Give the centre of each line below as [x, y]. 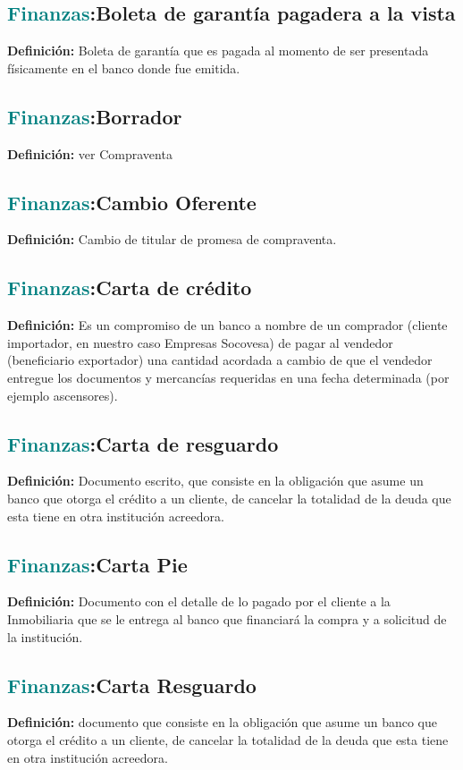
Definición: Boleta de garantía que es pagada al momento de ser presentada [218, 51]
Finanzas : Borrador [95, 116]
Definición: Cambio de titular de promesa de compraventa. [172, 239]
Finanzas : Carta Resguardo [132, 685]
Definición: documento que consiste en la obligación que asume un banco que [222, 722]
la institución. [45, 636]
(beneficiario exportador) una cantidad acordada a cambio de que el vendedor [220, 360]
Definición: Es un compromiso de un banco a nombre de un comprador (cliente [227, 325]
